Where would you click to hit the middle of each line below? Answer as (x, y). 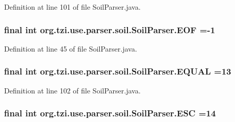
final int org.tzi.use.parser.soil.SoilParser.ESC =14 (110, 113)
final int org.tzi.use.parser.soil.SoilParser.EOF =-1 (110, 29)
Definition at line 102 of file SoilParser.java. (72, 90)
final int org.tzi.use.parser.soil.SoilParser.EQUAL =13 (118, 71)
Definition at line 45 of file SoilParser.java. (71, 48)
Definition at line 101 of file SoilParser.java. (72, 7)
